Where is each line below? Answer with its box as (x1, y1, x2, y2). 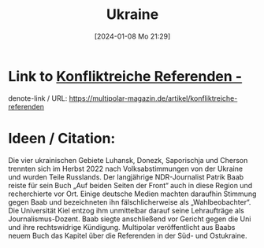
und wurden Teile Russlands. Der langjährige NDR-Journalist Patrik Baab (8, 172, 244, 182)
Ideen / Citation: (8, 129, 116, 147)
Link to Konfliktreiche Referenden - (8, 67, 243, 85)
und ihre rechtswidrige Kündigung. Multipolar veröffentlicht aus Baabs (8, 222, 236, 231)
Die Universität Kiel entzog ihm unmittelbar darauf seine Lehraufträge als (8, 205, 244, 215)
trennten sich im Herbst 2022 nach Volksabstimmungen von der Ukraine (8, 164, 243, 173)
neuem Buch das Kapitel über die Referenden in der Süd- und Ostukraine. (8, 231, 247, 240)
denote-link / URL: (8, 93, 68, 103)
